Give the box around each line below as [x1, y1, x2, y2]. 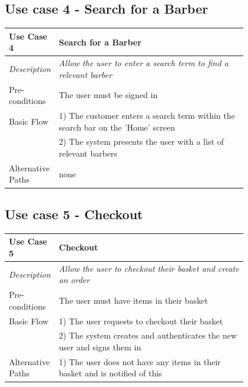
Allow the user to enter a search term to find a [59, 57, 228, 69]
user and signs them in [59, 341, 141, 353]
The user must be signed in [59, 89, 158, 101]
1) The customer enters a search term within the [59, 109, 235, 122]
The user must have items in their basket [59, 294, 208, 306]
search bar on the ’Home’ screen [59, 121, 175, 133]
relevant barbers [59, 147, 118, 160]
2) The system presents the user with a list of [59, 135, 224, 148]
